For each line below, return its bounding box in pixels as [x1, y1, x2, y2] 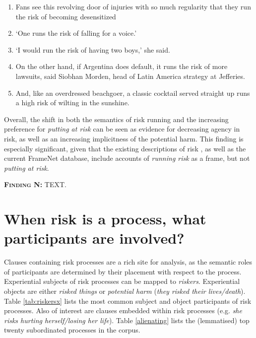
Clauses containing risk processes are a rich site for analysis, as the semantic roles [4, 257, 253, 267]
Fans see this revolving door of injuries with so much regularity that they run [15, 1, 251, 11]
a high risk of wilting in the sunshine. [15, 97, 129, 108]
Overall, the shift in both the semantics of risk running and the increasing [4, 114, 229, 124]
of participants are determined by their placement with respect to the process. [4, 266, 242, 276]
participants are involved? [4, 228, 185, 248]
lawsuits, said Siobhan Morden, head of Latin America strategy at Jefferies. [15, 70, 245, 81]
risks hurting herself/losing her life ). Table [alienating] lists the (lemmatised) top [4, 315, 250, 325]
